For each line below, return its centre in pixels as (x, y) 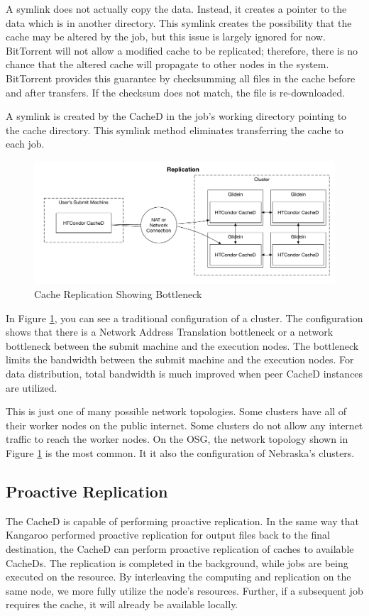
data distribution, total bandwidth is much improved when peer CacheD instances (184, 373)
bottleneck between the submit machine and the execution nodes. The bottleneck (182, 345)
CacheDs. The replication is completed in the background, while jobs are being (177, 562)
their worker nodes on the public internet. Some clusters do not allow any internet (184, 425)
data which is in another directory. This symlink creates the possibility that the (179, 22)
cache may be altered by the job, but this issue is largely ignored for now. (166, 37)
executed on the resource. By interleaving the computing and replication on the (178, 577)
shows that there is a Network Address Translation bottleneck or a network (170, 332)
